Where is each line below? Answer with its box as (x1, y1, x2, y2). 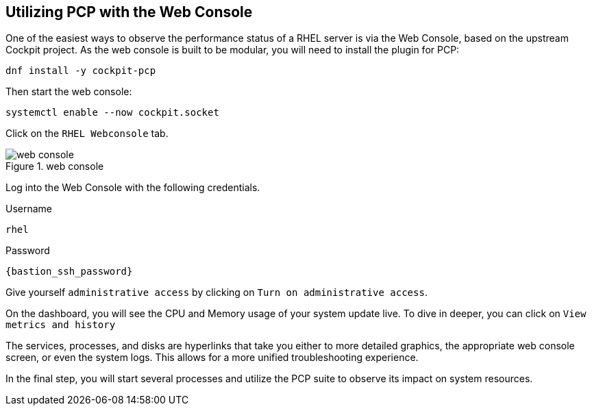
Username (5, 203, 53, 215)
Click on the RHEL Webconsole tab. (5, 127, 169, 140)
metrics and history (5, 319, 116, 331)
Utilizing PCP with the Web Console (5, 3, 253, 21)
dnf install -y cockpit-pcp (5, 65, 156, 77)
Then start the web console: (5, 86, 132, 98)
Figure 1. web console (5, 160, 104, 173)
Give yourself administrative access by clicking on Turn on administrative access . (5, 286, 428, 299)
